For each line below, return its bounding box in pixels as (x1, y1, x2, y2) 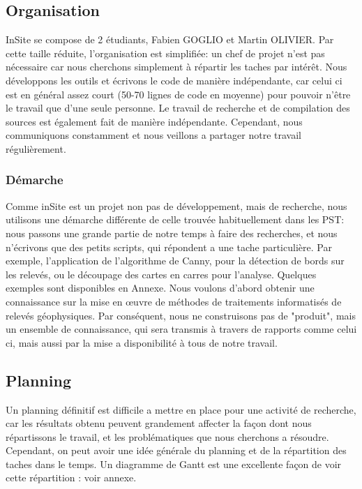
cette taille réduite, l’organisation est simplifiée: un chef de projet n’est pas (6, 45, 325, 60)
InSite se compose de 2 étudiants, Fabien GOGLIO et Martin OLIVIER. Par (6, 32, 334, 47)
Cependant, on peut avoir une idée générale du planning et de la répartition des (6, 443, 347, 458)
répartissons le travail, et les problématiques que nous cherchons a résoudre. (6, 429, 329, 444)
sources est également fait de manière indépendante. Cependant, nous (6, 114, 303, 128)
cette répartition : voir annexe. (6, 470, 137, 485)
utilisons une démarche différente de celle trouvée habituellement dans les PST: (6, 212, 345, 227)
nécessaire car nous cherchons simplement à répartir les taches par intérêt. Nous (6, 59, 347, 74)
